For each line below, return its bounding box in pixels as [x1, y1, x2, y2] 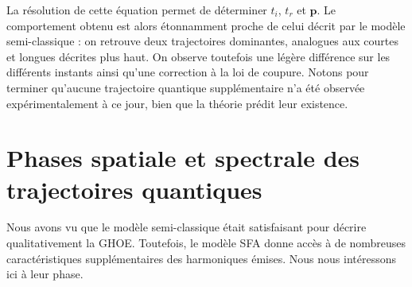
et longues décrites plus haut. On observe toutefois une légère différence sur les [6, 48, 391, 64]
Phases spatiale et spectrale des [6, 142, 360, 174]
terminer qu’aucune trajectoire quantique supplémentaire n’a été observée [6, 79, 365, 95]
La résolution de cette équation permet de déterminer [6, 2, 267, 17]
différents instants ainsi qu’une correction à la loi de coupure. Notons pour [6, 64, 369, 80]
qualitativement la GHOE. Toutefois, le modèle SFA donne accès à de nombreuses [6, 235, 406, 251]
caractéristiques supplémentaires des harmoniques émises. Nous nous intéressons [6, 250, 396, 266]
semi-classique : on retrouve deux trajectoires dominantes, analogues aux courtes [6, 33, 399, 49]
